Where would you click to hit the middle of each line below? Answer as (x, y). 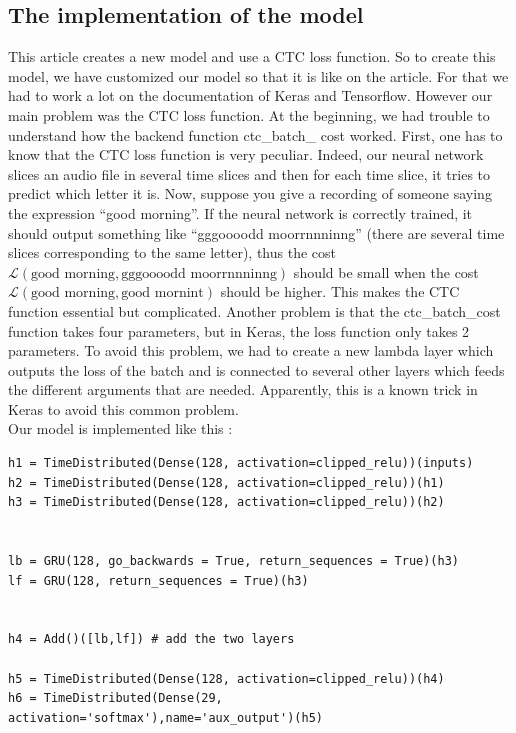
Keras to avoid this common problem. (123, 408)
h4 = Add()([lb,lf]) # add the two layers (151, 639)
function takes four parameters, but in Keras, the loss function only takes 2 (239, 330)
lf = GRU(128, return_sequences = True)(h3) (158, 580)
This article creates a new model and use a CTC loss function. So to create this (252, 56)
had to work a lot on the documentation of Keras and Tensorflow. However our (250, 95)
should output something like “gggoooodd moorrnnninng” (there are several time (256, 232)
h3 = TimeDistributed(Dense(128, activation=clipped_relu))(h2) (226, 502)
